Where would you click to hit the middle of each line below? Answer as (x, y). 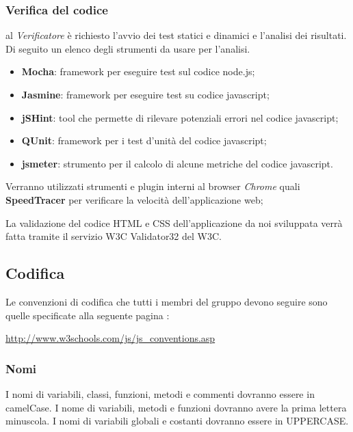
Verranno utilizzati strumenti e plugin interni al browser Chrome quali (153, 186)
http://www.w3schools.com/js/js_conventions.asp (110, 338)
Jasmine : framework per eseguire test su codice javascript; (145, 94)
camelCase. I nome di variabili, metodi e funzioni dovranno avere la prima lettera (176, 407)
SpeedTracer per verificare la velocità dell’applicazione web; (134, 199)
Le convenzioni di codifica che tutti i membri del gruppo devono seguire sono (167, 301)
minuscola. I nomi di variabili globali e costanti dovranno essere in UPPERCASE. (177, 421)
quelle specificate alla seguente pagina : (88, 315)
